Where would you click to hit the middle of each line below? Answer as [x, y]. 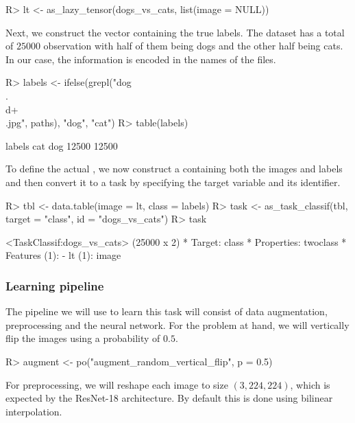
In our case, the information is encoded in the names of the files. [141, 59]
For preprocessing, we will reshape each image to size [117, 384]
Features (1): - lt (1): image [63, 255]
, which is [310, 384]
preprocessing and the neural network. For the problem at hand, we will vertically [177, 324]
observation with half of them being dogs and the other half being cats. [193, 46]
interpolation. [34, 411]
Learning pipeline [55, 285]
